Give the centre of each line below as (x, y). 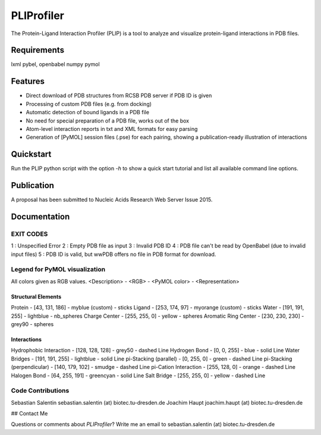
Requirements (38, 50)
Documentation (40, 216)
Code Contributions (40, 391)
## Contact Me (29, 414)
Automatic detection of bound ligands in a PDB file (88, 112)
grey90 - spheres (32, 324)
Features (28, 81)
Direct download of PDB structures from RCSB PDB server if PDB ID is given (119, 96)
